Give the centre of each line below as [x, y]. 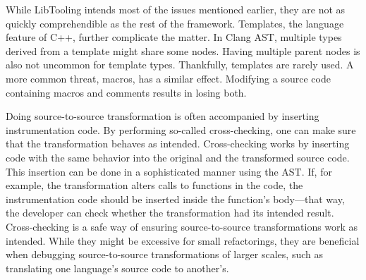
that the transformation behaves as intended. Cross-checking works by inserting [178, 144]
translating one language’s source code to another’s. [117, 268]
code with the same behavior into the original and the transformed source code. [178, 157]
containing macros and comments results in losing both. [126, 92]
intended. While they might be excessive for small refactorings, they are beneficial [183, 240]
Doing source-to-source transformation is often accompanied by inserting [163, 116]
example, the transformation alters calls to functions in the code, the [154, 185]
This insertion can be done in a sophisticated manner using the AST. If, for [169, 171]
